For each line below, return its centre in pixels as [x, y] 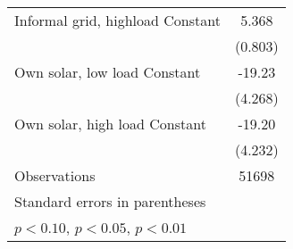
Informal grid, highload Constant [117, 20]
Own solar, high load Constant [110, 124]
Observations [55, 175]
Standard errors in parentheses [110, 201]
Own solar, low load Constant [108, 72]
